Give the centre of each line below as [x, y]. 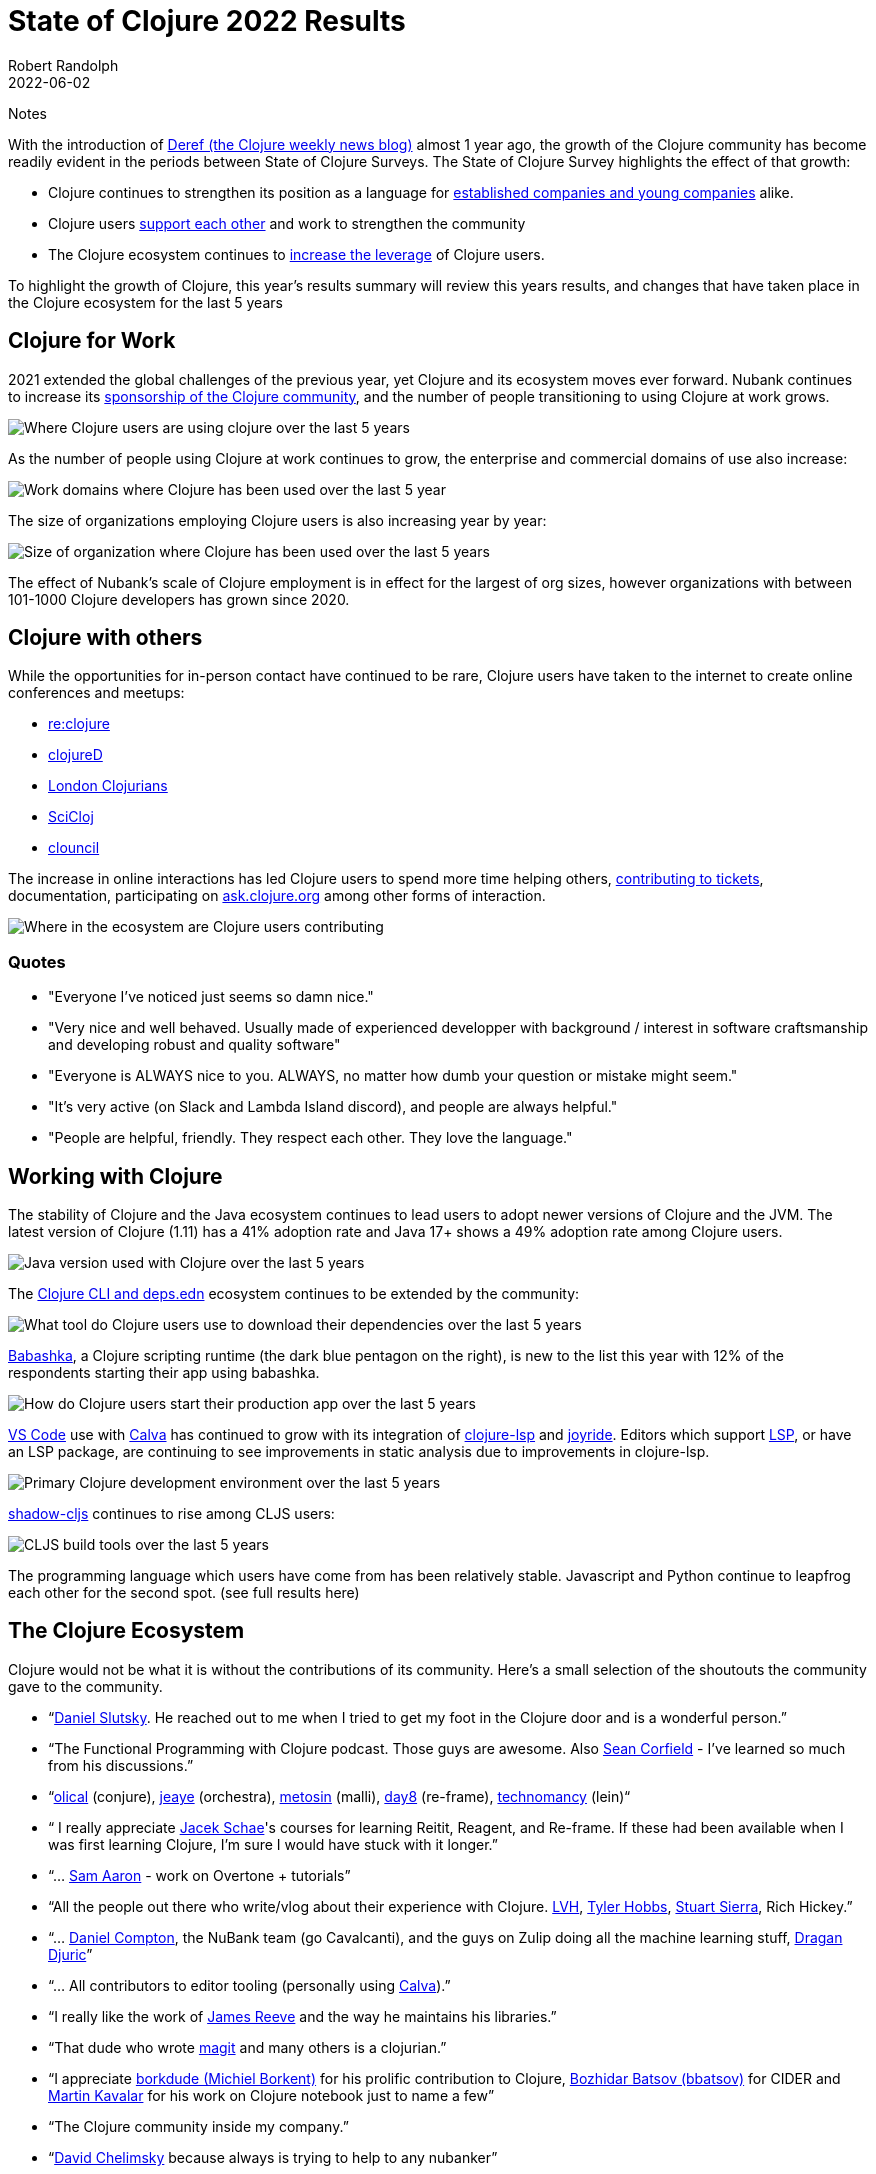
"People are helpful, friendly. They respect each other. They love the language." [310, 1138]
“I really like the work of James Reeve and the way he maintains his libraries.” [302, 2016]
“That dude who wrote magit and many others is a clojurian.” [247, 2047]
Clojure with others [105, 638]
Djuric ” [70, 1954]
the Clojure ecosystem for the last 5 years [145, 302]
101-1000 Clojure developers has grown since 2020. [179, 599]
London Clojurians [108, 786]
